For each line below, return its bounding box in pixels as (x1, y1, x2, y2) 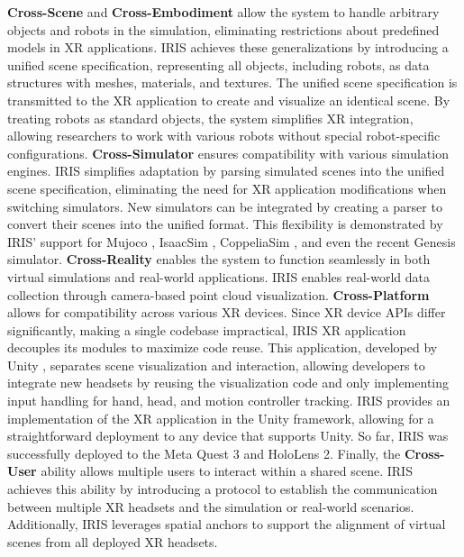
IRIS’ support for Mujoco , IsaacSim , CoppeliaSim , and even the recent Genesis (7, 232, 456, 251)
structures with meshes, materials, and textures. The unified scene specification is (7, 73, 458, 92)
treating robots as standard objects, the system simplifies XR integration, (7, 108, 414, 127)
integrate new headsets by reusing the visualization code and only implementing (7, 373, 449, 392)
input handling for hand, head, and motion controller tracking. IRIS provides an (7, 391, 450, 410)
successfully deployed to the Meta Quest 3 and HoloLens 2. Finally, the (7, 443, 401, 462)
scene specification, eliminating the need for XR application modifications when (7, 178, 447, 197)
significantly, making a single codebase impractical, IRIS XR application (7, 320, 406, 339)
